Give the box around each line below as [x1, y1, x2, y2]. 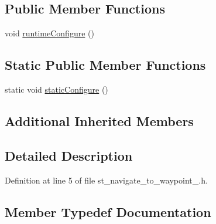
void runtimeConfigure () [5, 27, 94, 39]
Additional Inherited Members [5, 111, 194, 130]
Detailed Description [5, 146, 133, 164]
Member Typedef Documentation [5, 202, 211, 220]
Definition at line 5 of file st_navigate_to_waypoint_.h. [5, 174, 208, 186]
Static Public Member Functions [5, 56, 206, 74]
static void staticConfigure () [5, 83, 108, 95]
